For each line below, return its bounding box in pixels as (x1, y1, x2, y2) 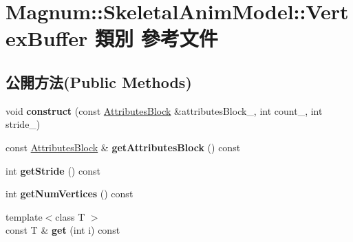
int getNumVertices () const (6, 186, 133, 201)
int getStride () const (6, 163, 100, 177)
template (6, 209, 43, 223)
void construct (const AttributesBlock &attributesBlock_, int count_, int (6, 103, 323, 118)
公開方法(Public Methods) (6, 71, 192, 92)
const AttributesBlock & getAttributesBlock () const (6, 140, 241, 154)
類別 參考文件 (95, 24, 218, 52)
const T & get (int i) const (6, 223, 120, 237)
